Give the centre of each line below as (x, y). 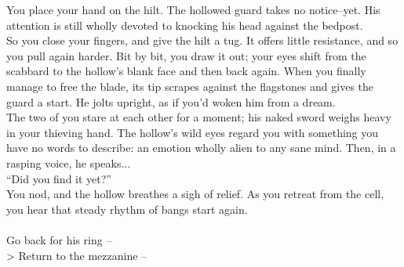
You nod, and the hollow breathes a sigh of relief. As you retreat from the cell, (195, 194)
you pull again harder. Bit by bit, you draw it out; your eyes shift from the (186, 55)
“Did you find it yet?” (59, 178)
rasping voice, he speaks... (69, 162)
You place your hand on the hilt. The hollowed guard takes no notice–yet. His (193, 9)
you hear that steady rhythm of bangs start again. (127, 209)
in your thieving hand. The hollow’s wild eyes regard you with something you (193, 132)
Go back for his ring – (59, 239)
